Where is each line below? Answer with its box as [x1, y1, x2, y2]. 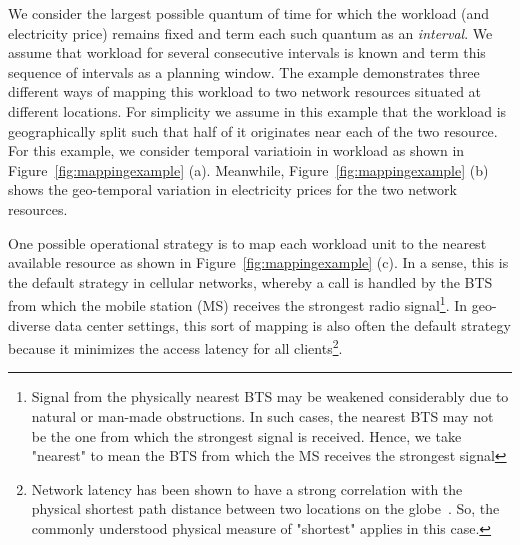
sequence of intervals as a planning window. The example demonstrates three [8, 61, 480, 82]
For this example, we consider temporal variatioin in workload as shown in [8, 140, 465, 161]
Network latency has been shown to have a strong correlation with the [31, 478, 463, 499]
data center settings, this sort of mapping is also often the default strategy [54, 314, 511, 335]
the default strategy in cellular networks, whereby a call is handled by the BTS [8, 271, 493, 292]
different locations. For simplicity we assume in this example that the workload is [8, 100, 507, 121]
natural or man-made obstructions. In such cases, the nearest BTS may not [31, 406, 494, 426]
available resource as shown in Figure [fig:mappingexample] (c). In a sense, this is [8, 252, 509, 273]
